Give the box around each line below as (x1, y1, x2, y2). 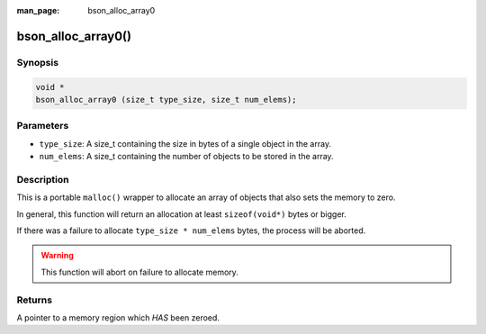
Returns (16, 293, 53, 306)
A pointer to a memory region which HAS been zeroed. (16, 311, 220, 323)
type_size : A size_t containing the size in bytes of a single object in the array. (39, 138, 332, 149)
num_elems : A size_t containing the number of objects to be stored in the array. (39, 151, 334, 162)
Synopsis (16, 56, 58, 68)
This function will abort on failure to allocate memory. (40, 266, 238, 277)
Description (16, 173, 69, 185)
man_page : (16, 5, 60, 15)
